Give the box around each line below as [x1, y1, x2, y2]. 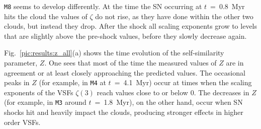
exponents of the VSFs [4, 87, 73, 97]
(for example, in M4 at [39, 77, 106, 88]
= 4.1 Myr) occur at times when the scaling [114, 77, 252, 88]
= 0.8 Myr [210, 1, 245, 11]
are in [226, 57, 244, 68]
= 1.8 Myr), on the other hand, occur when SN [95, 97, 243, 107]
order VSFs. [4, 116, 41, 127]
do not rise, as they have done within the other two [95, 11, 253, 21]
